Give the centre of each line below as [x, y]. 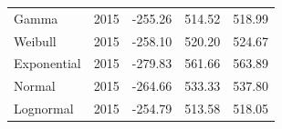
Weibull [35, 40]
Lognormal [44, 109]
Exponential [47, 63]
